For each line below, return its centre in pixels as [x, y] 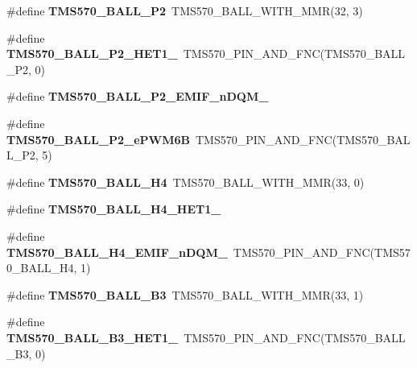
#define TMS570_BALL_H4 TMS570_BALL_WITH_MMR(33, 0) [186, 182]
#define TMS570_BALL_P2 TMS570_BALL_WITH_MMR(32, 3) [185, 10]
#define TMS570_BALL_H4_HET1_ [114, 209]
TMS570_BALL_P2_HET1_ [92, 54]
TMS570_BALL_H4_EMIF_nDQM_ [117, 252]
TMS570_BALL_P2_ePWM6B [98, 139]
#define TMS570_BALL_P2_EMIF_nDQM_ [138, 96]
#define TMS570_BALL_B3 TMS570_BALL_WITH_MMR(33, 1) [185, 294]
